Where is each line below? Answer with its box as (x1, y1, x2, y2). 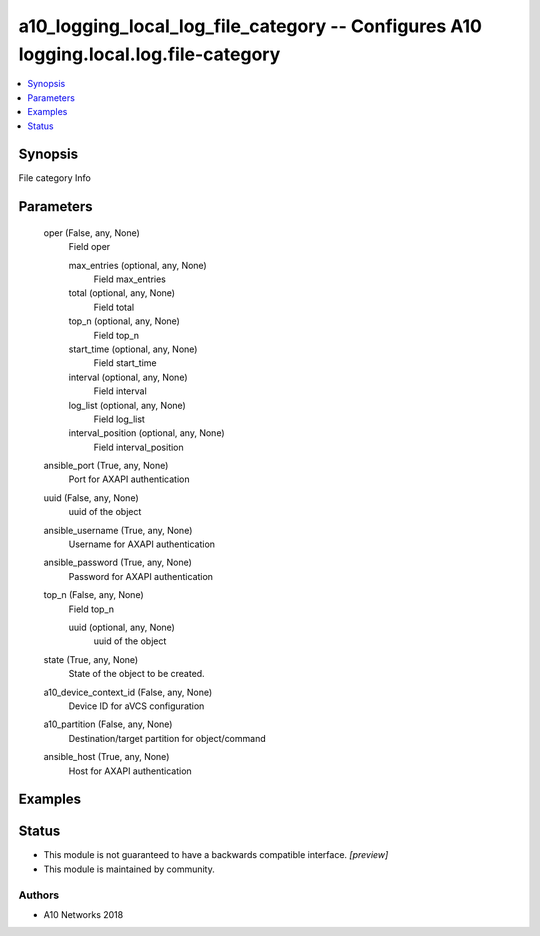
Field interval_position (93, 441, 184, 453)
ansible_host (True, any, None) (43, 751, 170, 763)
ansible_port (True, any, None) (43, 460, 169, 472)
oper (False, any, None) (43, 226, 140, 239)
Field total (93, 301, 135, 313)
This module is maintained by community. (43, 863, 215, 875)
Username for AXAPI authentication (68, 538, 215, 550)
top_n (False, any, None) (43, 589, 144, 601)
